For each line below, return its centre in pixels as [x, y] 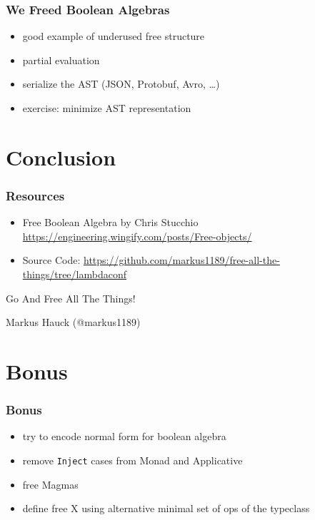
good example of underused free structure [114, 36]
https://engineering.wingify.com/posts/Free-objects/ [137, 236]
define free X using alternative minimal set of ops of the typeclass [166, 508]
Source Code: [51, 260]
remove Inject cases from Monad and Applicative [132, 460]
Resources [35, 195]
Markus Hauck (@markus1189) [73, 322]
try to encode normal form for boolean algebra [124, 436]
